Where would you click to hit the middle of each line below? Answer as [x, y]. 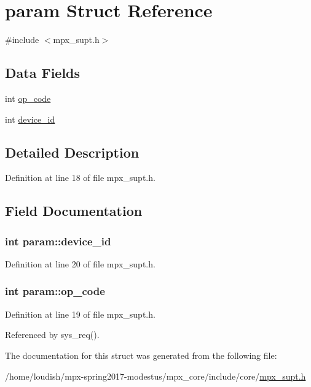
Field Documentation [74, 211]
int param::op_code [55, 291]
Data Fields [43, 73]
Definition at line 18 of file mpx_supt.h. [80, 178]
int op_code [28, 98]
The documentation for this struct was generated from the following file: [141, 355]
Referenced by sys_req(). [52, 335]
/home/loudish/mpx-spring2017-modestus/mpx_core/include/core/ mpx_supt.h [155, 376]
